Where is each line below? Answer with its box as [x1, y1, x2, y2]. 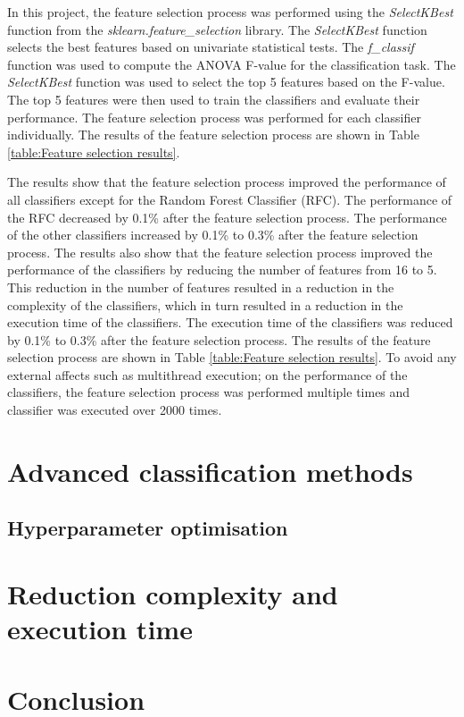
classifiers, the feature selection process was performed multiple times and [7, 383, 410, 401]
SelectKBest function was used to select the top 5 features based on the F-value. [7, 72, 445, 91]
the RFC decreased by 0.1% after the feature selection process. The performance [7, 207, 447, 226]
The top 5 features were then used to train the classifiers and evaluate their [7, 89, 420, 108]
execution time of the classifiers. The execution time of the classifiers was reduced [7, 313, 453, 332]
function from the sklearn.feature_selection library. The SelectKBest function [7, 20, 427, 38]
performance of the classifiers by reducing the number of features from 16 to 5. [7, 260, 437, 279]
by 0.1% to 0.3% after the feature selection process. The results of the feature [7, 330, 431, 349]
